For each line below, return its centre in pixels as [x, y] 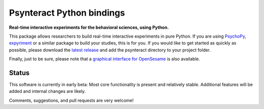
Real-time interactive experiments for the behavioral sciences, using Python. [89, 27]
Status [19, 73]
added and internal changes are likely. [47, 91]
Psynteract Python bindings [67, 13]
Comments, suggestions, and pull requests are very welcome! [71, 100]
